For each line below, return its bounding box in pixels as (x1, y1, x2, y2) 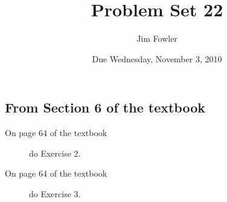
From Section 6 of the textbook (5, 98, 205, 117)
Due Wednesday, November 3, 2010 (92, 52, 222, 65)
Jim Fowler (136, 32, 177, 45)
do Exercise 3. (29, 187, 81, 200)
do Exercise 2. (29, 146, 81, 159)
